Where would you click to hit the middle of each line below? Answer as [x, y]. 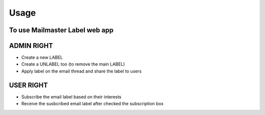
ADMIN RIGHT [31, 46]
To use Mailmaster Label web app [61, 30]
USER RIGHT [28, 85]
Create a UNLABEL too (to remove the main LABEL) [73, 64]
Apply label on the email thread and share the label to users [81, 71]
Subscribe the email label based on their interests [71, 97]
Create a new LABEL [42, 57]
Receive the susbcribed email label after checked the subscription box [93, 104]
